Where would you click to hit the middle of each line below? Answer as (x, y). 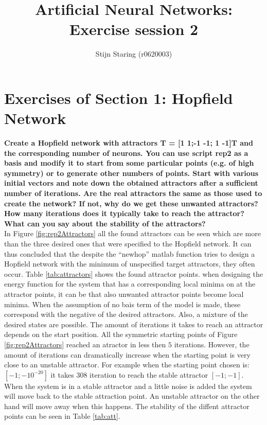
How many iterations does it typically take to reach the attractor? (124, 213)
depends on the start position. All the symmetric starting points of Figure (121, 334)
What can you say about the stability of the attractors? (105, 223)
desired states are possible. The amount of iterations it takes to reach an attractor (134, 324)
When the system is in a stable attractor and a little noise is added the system (128, 386)
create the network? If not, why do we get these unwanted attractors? (131, 203)
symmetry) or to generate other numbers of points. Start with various (131, 173)
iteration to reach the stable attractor (149, 374)
